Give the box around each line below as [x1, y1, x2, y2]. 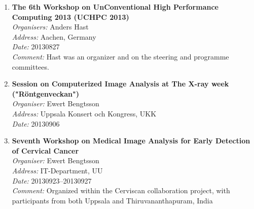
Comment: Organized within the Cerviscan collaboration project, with [12, 185, 230, 196]
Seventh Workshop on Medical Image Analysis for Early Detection [12, 135, 250, 146]
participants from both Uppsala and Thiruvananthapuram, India [12, 195, 213, 205]
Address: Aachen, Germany [12, 31, 96, 42]
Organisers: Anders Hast [12, 21, 89, 32]
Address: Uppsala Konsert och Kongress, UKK [12, 108, 157, 118]
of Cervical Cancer [12, 145, 79, 156]
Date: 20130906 [12, 118, 60, 129]
